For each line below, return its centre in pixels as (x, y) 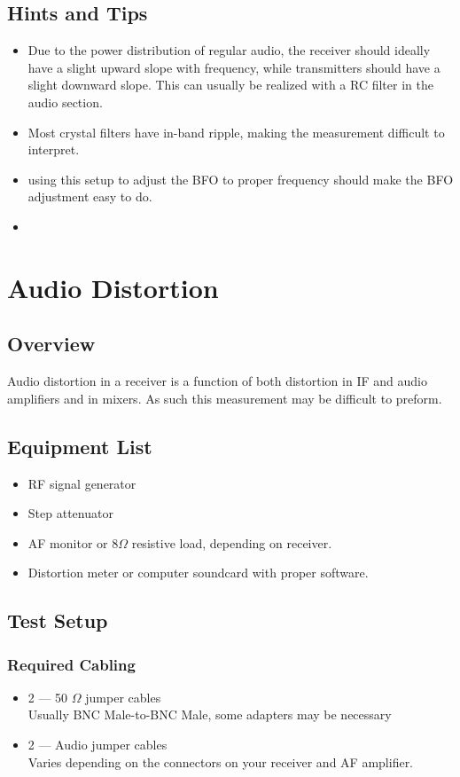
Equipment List (80, 446)
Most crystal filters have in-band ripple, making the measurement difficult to (236, 132)
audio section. (65, 102)
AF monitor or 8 (73, 542)
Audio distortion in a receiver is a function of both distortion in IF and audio (217, 381)
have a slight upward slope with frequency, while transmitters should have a (234, 67)
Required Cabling (71, 664)
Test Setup (58, 620)
